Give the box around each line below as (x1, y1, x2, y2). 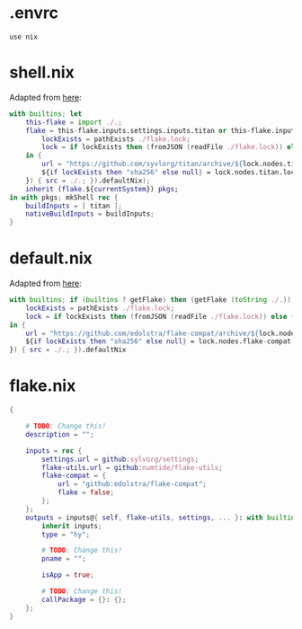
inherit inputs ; (41, 521, 102, 530)
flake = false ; (57, 488, 115, 497)
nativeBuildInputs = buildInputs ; (25, 209, 155, 218)
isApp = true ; (41, 571, 94, 580)
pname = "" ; (41, 554, 87, 563)
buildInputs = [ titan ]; (25, 201, 123, 210)
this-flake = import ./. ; (25, 118, 123, 127)
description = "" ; (25, 430, 94, 439)
